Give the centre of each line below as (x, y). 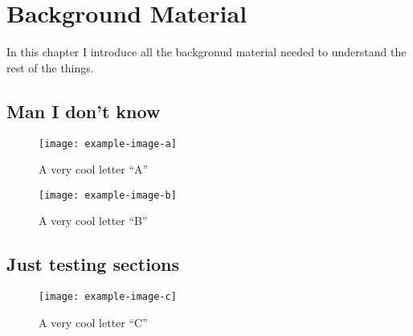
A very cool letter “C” (93, 322)
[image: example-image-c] (108, 297)
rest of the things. (50, 67)
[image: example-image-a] (108, 143)
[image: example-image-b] (108, 195)
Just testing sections (93, 264)
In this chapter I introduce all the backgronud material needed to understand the (206, 52)
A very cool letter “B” (93, 221)
